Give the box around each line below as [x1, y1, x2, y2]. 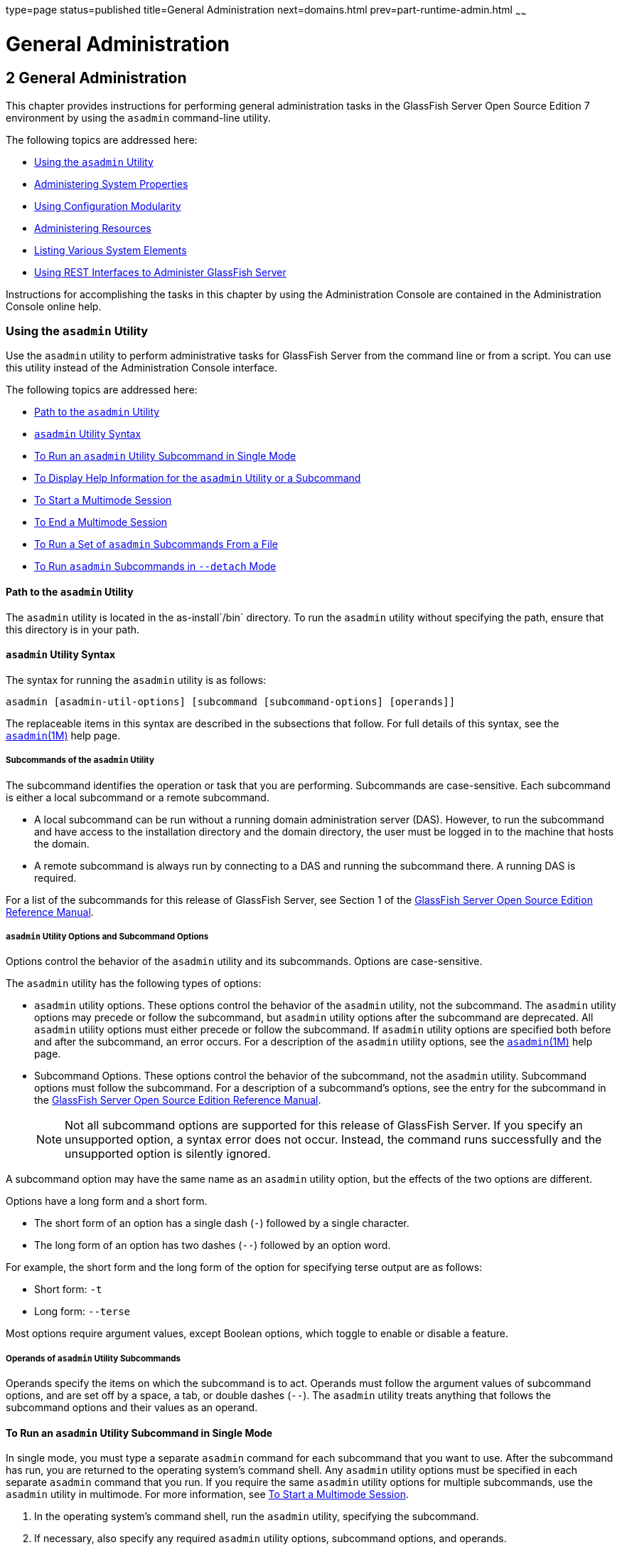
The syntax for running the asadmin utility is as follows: [6, 673, 267, 686]
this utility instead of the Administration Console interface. [6, 362, 278, 374]
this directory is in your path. [6, 623, 140, 636]
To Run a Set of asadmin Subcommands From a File [34, 538, 278, 551]
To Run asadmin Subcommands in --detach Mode [34, 560, 277, 573]
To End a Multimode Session [34, 516, 168, 529]
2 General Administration [6, 69, 187, 88]
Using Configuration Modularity [34, 199, 181, 212]
